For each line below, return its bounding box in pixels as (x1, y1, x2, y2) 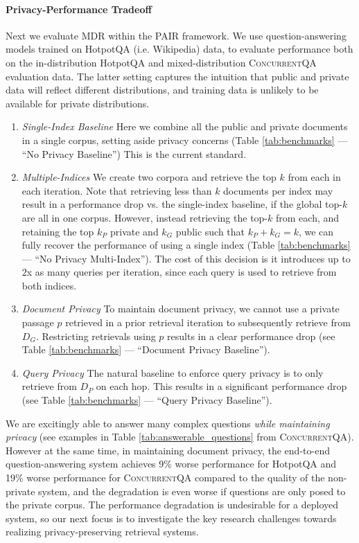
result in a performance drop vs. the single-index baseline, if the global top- (21, 197, 342, 211)
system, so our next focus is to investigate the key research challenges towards (6, 510, 337, 525)
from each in (288, 170, 341, 184)
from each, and (275, 210, 340, 224)
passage (21, 315, 54, 330)
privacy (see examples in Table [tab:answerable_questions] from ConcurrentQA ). (6, 429, 354, 444)
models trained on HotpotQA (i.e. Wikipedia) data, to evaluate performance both (6, 42, 353, 56)
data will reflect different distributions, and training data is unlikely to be (6, 82, 319, 97)
